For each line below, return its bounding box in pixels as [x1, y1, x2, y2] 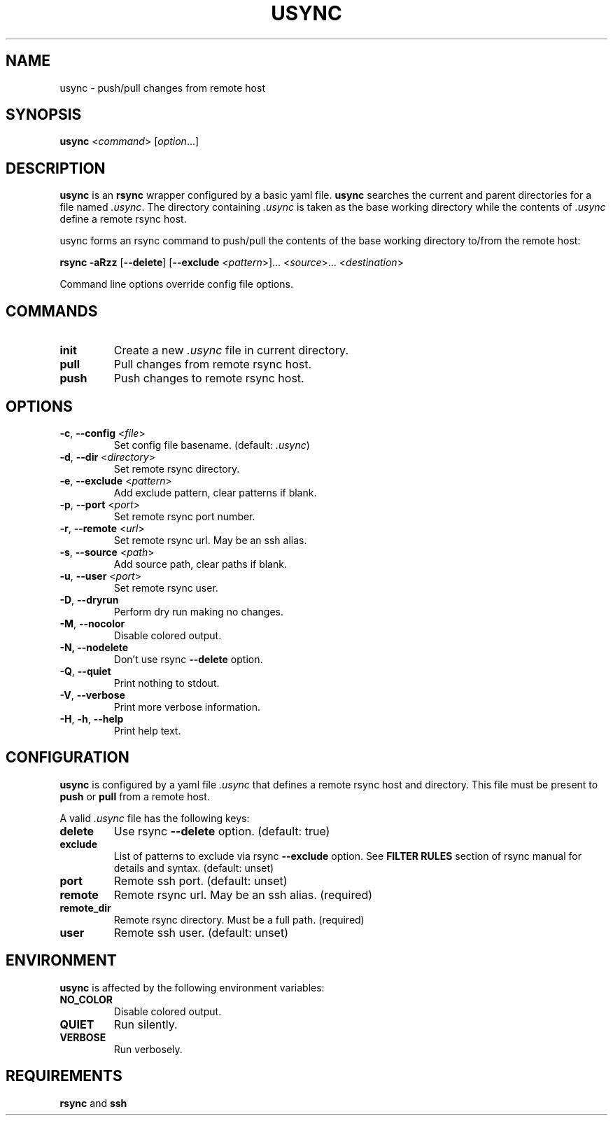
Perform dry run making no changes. [113, 605, 283, 618]
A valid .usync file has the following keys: [59, 812, 250, 824]
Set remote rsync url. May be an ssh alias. [113, 534, 307, 546]
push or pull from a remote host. [59, 790, 210, 802]
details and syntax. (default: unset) [113, 861, 274, 874]
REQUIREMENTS [6, 1067, 122, 1085]
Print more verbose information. [113, 700, 260, 713]
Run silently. [113, 1017, 178, 1031]
